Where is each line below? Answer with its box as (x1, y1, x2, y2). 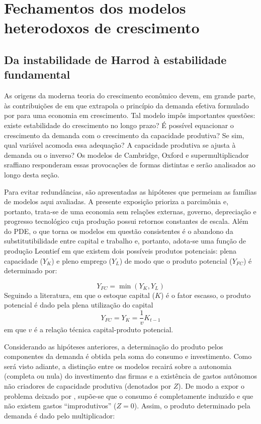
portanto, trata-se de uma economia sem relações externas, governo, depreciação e (4, 206, 256, 216)
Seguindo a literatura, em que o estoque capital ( (4, 289, 155, 300)
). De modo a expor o (178, 381, 244, 391)
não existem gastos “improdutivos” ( (4, 400, 117, 411)
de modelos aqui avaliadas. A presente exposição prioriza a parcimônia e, (4, 196, 229, 207)
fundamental (4, 67, 70, 82)
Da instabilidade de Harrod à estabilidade (4, 51, 227, 67)
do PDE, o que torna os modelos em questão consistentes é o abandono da (4, 225, 233, 236)
